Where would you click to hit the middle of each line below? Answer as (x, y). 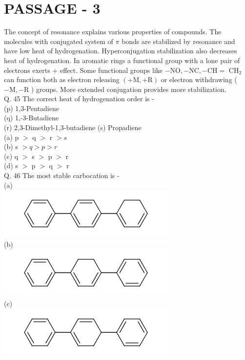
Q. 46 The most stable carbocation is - (62, 175)
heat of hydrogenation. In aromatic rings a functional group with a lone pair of (122, 60)
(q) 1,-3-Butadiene (31, 118)
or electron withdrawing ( (199, 79)
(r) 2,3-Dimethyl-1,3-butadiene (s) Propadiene (73, 127)
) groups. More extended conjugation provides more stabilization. (129, 89)
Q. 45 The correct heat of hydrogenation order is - (79, 99)
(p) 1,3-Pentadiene (31, 108)
